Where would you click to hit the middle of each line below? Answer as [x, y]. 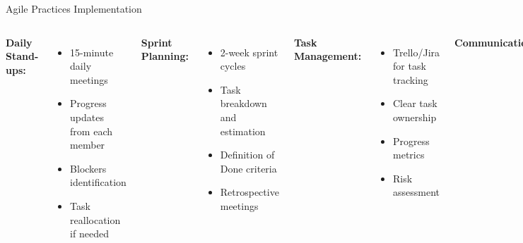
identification [98, 182]
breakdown [243, 103]
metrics [409, 155]
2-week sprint [249, 52]
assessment [416, 192]
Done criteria [248, 168]
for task [410, 66]
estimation [243, 131]
